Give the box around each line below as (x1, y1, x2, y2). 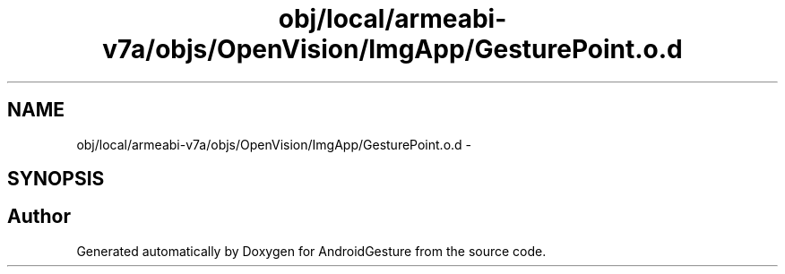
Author (7, 205, 71, 228)
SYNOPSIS (7, 167, 105, 191)
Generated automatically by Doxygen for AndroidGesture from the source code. (76, 243, 547, 259)
